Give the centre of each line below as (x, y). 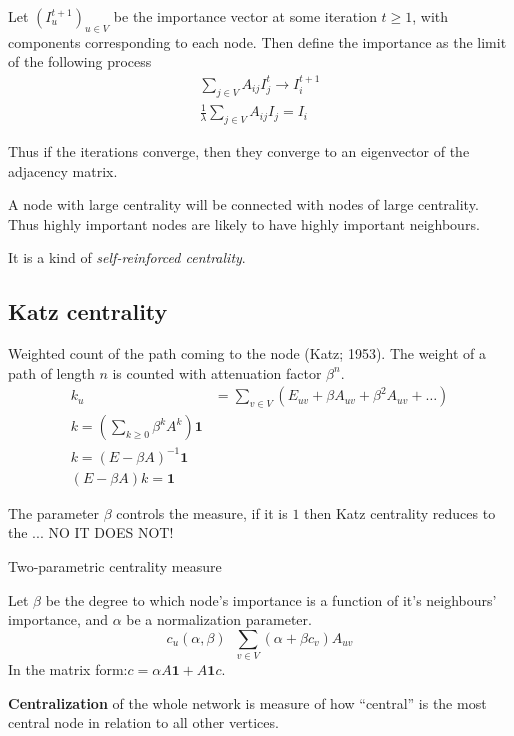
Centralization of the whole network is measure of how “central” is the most (247, 702)
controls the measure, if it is (202, 512)
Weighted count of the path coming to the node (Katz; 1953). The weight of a (247, 353)
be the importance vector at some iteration (245, 16)
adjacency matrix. (63, 170)
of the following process (80, 61)
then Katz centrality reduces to (400, 512)
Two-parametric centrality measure (115, 565)
